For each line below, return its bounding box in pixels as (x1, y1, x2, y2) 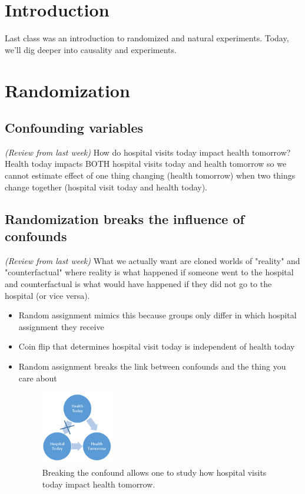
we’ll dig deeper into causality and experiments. (5, 43, 177, 55)
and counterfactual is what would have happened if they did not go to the (5, 278, 272, 290)
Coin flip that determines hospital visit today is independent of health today (18, 340, 295, 353)
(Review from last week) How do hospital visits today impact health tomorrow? (5, 146, 291, 158)
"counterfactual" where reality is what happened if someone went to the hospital (5, 266, 294, 278)
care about (18, 371, 57, 384)
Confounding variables (5, 118, 144, 137)
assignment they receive (18, 320, 104, 332)
